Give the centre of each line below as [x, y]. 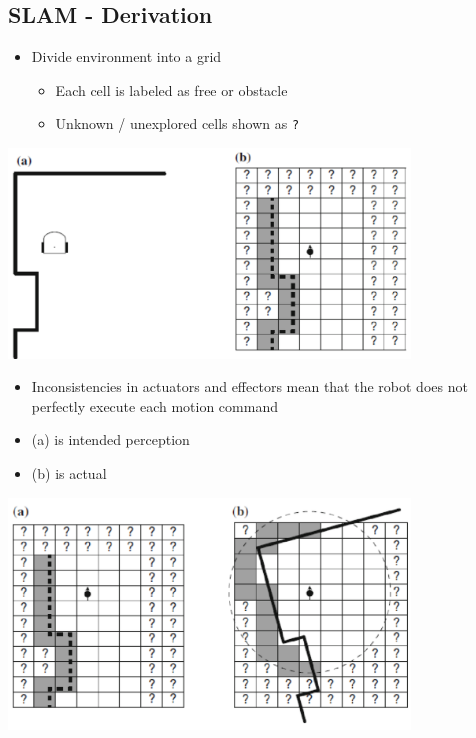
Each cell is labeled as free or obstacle [171, 89]
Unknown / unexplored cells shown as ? [177, 123]
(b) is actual [69, 473]
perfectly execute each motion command [154, 405]
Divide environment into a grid [126, 56]
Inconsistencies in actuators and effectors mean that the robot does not [249, 386]
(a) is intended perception [110, 439]
